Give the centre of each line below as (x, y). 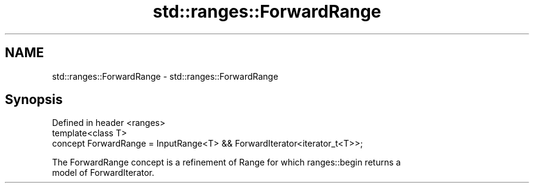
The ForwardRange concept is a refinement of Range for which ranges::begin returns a (226, 162)
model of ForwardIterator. (103, 173)
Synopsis (34, 100)
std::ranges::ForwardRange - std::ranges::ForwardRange (165, 76)
